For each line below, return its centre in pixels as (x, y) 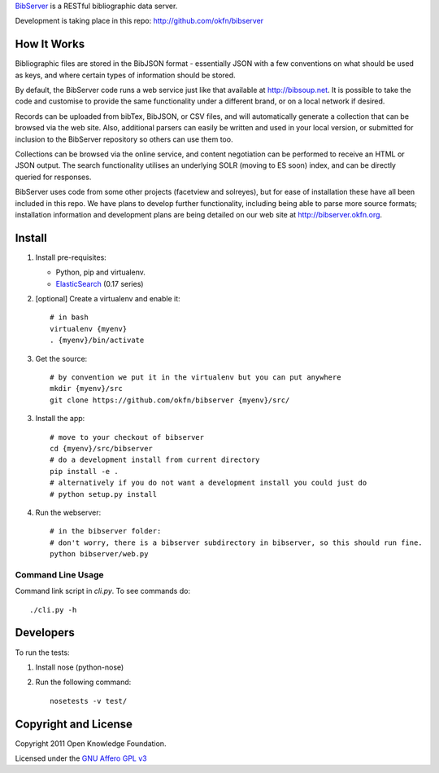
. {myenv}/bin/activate (97, 340)
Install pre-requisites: (71, 257)
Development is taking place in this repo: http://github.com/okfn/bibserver (139, 21)
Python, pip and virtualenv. (100, 272)
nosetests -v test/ (89, 701)
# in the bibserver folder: (106, 531)
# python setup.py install (104, 494)
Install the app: (60, 419)
